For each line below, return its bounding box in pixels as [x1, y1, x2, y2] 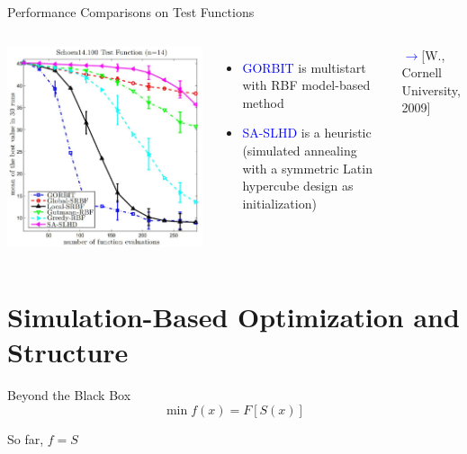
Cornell [401, 63, 442, 82]
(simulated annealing [242, 140, 357, 159]
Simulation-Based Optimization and [7, 298, 460, 334]
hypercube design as [242, 176, 354, 195]
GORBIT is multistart [242, 58, 366, 76]
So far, [7, 429, 44, 448]
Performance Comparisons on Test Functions [7, 3, 255, 21]
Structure [7, 334, 129, 369]
